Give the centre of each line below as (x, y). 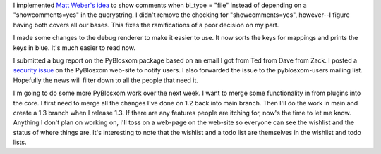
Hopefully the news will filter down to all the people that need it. (106, 80)
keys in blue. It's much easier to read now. (74, 47)
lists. (20, 142)
